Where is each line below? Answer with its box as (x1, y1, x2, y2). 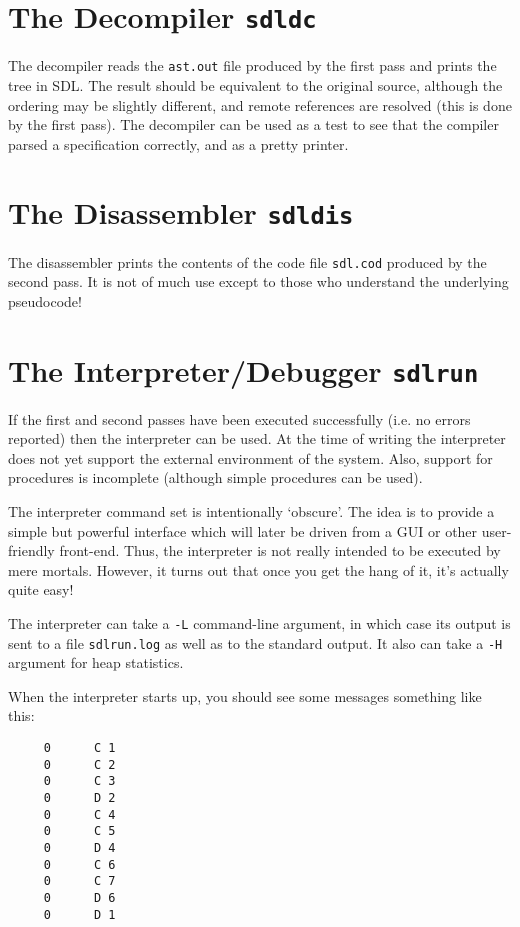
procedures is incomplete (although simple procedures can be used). (8, 467, 423, 488)
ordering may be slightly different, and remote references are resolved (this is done (8, 94, 512, 115)
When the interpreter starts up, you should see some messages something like (8, 685, 482, 706)
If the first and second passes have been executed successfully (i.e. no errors (8, 408, 471, 429)
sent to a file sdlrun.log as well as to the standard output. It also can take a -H (8, 632, 503, 653)
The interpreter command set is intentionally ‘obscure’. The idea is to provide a (8, 501, 495, 521)
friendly (8, 540, 55, 561)
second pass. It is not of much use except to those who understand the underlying (8, 271, 509, 292)
